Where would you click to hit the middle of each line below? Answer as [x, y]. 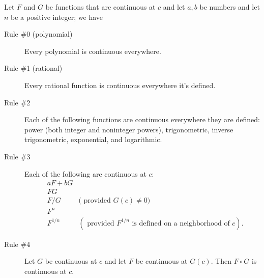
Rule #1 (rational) [33, 68]
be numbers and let [230, 7]
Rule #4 [17, 244]
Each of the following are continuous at [85, 173]
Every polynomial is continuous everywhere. [93, 51]
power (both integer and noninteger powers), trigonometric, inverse [129, 129]
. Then [221, 261]
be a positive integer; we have [57, 17]
